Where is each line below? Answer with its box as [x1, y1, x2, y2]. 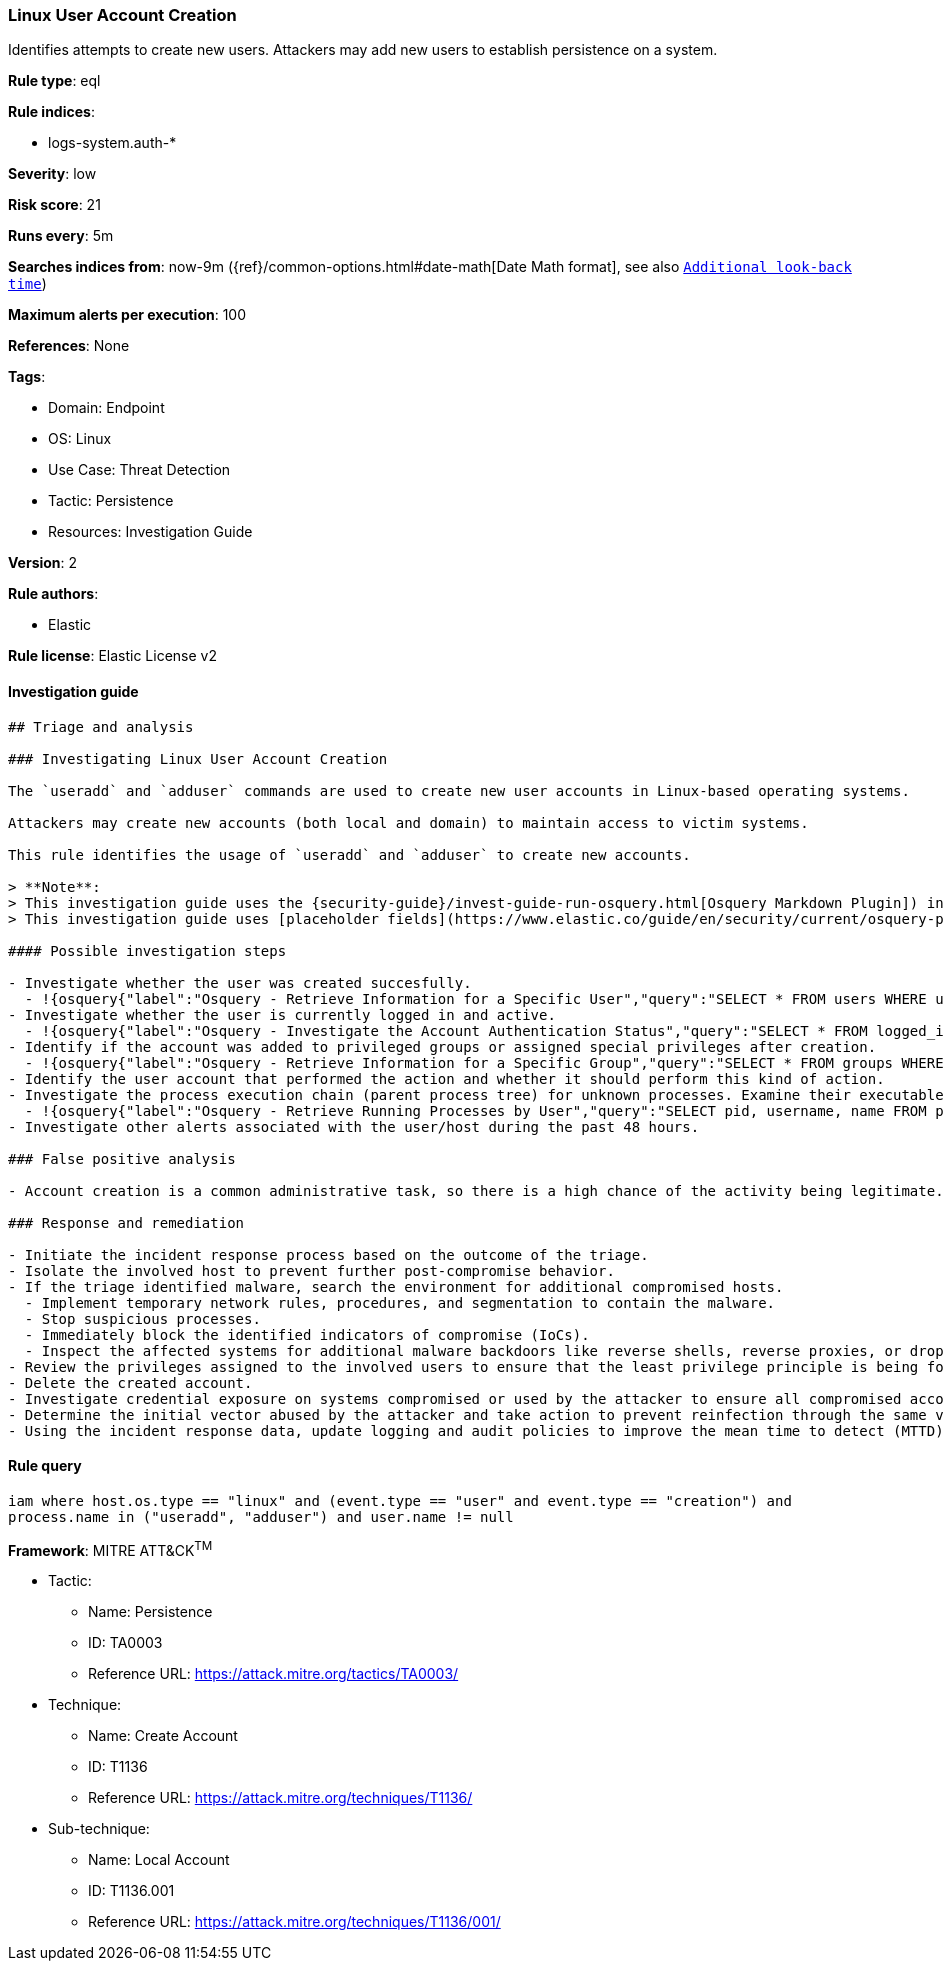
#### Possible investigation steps [8, 942, 287, 959]
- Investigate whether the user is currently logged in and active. [8, 1006, 556, 1023]
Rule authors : [8, 585, 99, 603]
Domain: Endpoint [48, 399, 165, 417]
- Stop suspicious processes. [24, 1310, 261, 1327]
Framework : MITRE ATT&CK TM [8, 1538, 213, 1559]
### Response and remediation [8, 1214, 245, 1231]
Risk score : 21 [8, 196, 101, 214]
